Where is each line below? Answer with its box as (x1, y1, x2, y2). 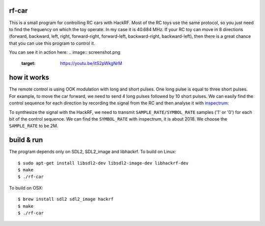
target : (21, 61, 36, 66)
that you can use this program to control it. (9, 40, 95, 46)
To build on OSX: (9, 185, 44, 191)
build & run (9, 136, 43, 144)
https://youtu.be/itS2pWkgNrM (60, 61, 123, 66)
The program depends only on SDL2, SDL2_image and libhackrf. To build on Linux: (9, 149, 176, 155)
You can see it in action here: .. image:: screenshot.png (9, 49, 120, 55)
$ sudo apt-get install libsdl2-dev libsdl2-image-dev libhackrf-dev (18, 160, 189, 166)
